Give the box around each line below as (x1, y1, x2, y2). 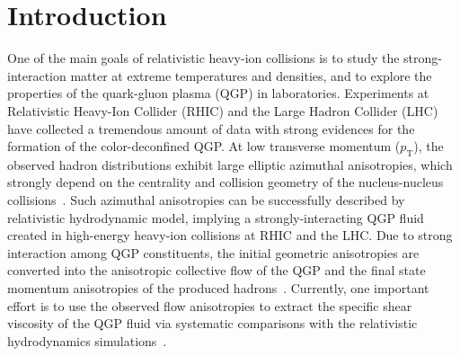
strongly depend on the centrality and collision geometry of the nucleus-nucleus (7, 173, 444, 191)
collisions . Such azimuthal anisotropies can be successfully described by (7, 191, 405, 209)
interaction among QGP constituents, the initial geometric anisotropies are (7, 243, 420, 262)
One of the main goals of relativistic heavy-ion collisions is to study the (7, 49, 400, 67)
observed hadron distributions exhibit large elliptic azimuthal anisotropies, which (7, 155, 453, 174)
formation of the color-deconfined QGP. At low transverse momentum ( (7, 137, 401, 156)
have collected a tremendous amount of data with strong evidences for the (7, 119, 415, 138)
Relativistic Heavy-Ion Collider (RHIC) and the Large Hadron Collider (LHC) (7, 101, 438, 120)
